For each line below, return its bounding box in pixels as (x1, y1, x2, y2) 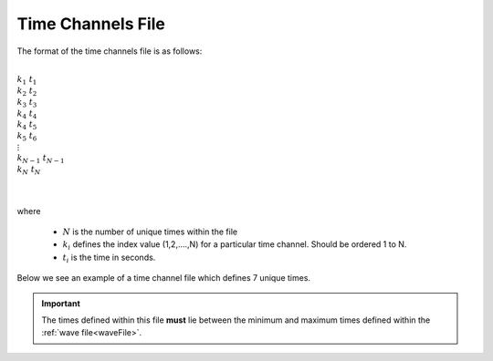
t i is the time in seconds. (62, 252, 156, 264)
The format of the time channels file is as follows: (16, 46, 203, 57)
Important (41, 297, 81, 309)
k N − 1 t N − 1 (16, 153, 65, 166)
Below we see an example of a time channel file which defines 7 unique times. (16, 273, 310, 284)
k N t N (16, 164, 41, 177)
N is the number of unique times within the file (62, 226, 237, 237)
